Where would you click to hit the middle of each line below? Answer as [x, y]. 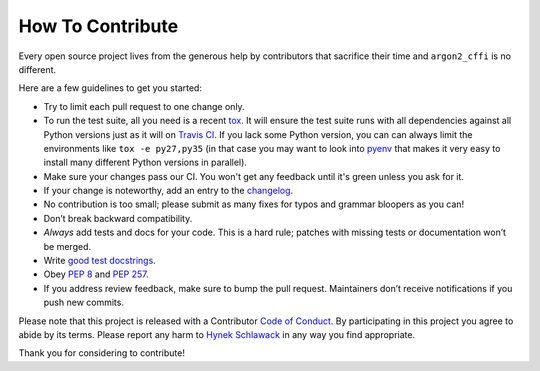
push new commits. [84, 302]
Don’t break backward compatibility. [118, 218]
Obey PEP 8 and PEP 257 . [96, 274]
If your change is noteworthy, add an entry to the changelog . [168, 191]
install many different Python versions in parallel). [145, 162]
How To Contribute [98, 26]
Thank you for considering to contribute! [101, 353]
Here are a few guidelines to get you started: [110, 88]
